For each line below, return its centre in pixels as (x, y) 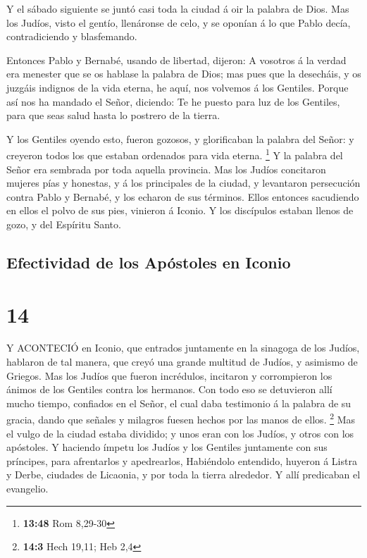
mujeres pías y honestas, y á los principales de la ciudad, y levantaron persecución (183, 183)
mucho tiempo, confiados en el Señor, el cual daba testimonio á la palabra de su (179, 403)
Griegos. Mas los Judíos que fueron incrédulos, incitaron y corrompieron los (169, 375)
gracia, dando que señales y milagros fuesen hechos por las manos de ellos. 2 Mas (181, 418)
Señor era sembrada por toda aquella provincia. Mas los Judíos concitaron (166, 169)
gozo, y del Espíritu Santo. (64, 224)
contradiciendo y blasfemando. (72, 36)
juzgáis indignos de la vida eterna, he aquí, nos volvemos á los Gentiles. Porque (178, 87)
